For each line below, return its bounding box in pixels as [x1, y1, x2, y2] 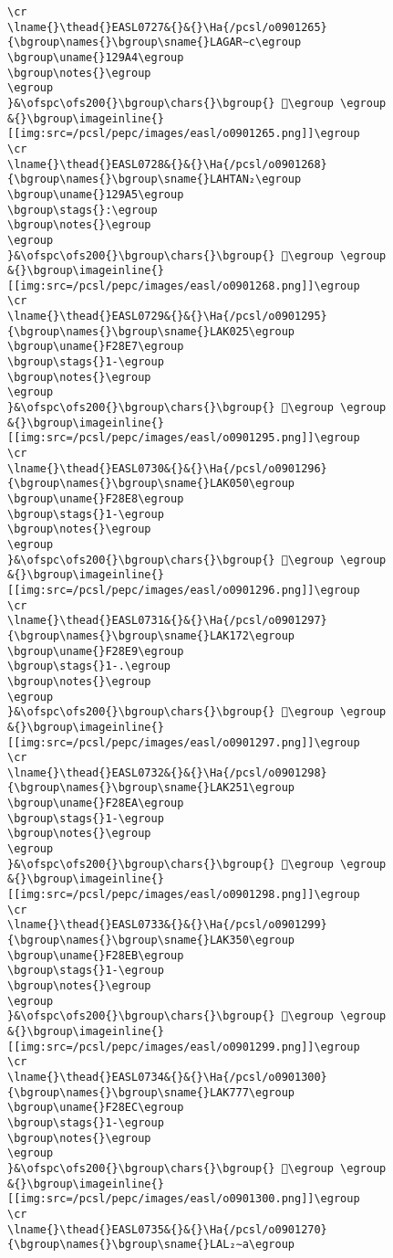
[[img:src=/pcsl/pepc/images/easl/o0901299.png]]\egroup [7, 1040, 360, 1053]
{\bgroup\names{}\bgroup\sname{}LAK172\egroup [7, 629, 295, 642]
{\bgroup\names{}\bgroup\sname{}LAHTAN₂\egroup [7, 173, 302, 186]
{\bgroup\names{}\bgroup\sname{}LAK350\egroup [7, 934, 295, 947]
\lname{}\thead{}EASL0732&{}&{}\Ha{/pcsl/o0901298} [7, 766, 327, 779]
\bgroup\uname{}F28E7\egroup [7, 340, 184, 354]
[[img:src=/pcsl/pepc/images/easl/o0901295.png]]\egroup [7, 431, 360, 445]
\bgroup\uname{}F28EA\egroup [7, 797, 184, 810]
